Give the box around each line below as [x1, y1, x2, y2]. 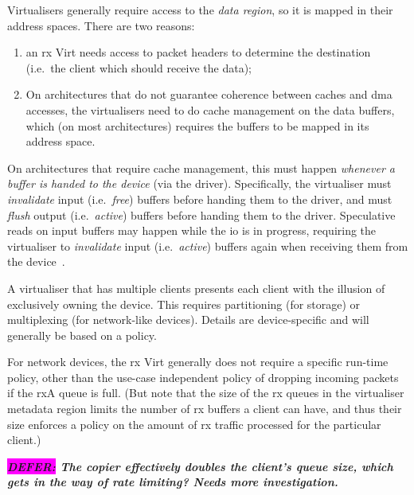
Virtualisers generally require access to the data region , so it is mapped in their [7, 2, 393, 18]
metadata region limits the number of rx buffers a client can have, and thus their [7, 400, 402, 417]
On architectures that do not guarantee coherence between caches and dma [25, 86, 393, 103]
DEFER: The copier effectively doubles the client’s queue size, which [7, 458, 393, 474]
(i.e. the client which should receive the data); [25, 59, 252, 76]
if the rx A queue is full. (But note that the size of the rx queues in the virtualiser [7, 384, 404, 401]
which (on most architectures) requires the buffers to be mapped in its [25, 117, 369, 134]
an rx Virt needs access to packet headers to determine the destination [25, 44, 371, 60]
